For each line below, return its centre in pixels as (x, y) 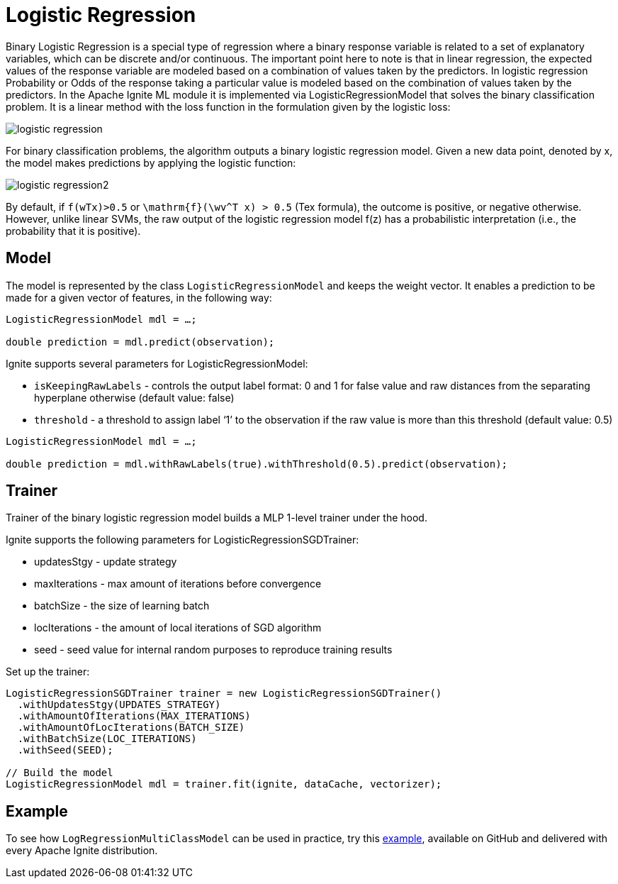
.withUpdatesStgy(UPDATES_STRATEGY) (119, 705)
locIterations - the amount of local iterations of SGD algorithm (178, 628)
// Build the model (60, 773)
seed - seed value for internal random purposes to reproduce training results (213, 650)
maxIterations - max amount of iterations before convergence (178, 584)
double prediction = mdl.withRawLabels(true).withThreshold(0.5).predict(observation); (257, 464)
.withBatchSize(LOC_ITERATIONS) (107, 739)
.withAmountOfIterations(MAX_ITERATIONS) (134, 716)
